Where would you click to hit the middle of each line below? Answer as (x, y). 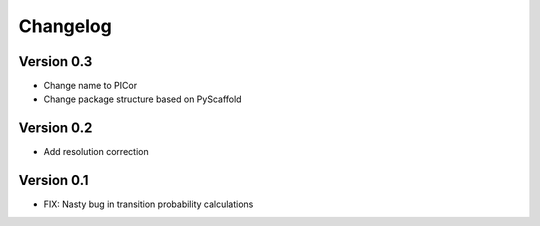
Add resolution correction (96, 152)
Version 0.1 (53, 180)
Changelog (65, 26)
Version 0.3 (55, 61)
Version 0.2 (55, 128)
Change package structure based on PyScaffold (142, 99)
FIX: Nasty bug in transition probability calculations (148, 204)
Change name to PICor (90, 86)
